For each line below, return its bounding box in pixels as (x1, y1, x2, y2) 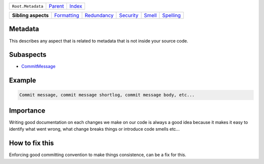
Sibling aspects (12, 12, 49, 19)
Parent (48, 3, 64, 9)
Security (119, 12, 139, 19)
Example (9, 76, 36, 85)
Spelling (162, 12, 181, 19)
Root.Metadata (12, 3, 44, 9)
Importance (9, 106, 46, 115)
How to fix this (9, 139, 54, 147)
